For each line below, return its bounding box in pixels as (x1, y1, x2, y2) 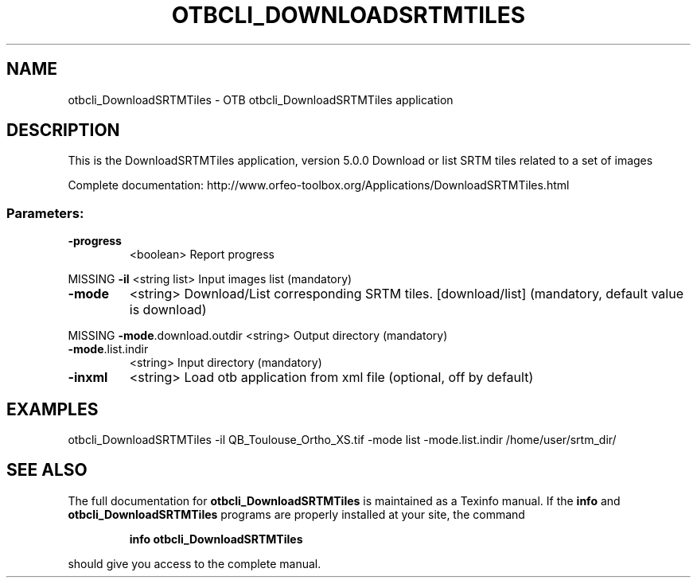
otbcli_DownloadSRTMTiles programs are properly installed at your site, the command (68, 507, 525, 521)
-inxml (68, 369, 108, 386)
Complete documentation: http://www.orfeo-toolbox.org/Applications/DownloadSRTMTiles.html (68, 178, 570, 193)
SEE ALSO (6, 460, 88, 481)
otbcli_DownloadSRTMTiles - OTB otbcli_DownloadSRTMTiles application (68, 92, 454, 107)
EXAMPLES (6, 399, 99, 419)
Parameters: (6, 204, 84, 221)
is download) (129, 302, 207, 318)
